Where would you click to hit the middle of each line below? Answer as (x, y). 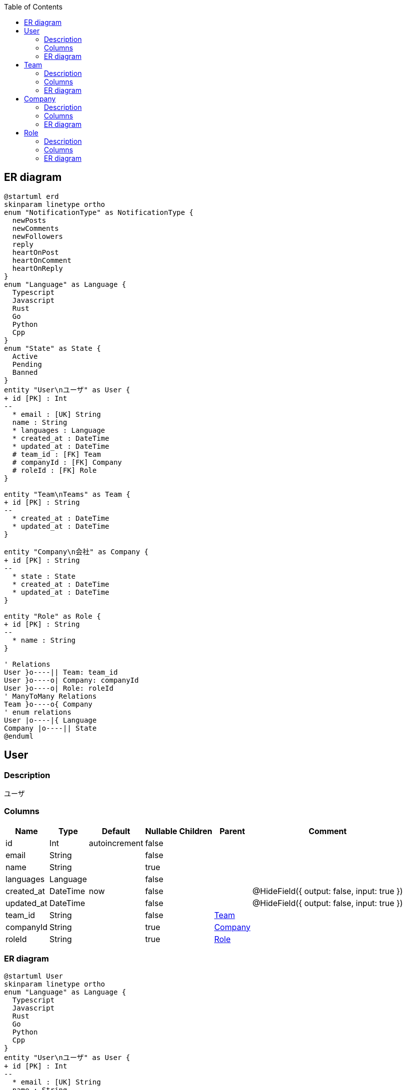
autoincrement (116, 843)
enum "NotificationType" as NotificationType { (99, 212)
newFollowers (38, 236)
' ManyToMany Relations (50, 696)
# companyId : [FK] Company (67, 462)
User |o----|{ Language (50, 720)
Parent (232, 831)
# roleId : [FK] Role (54, 470)
